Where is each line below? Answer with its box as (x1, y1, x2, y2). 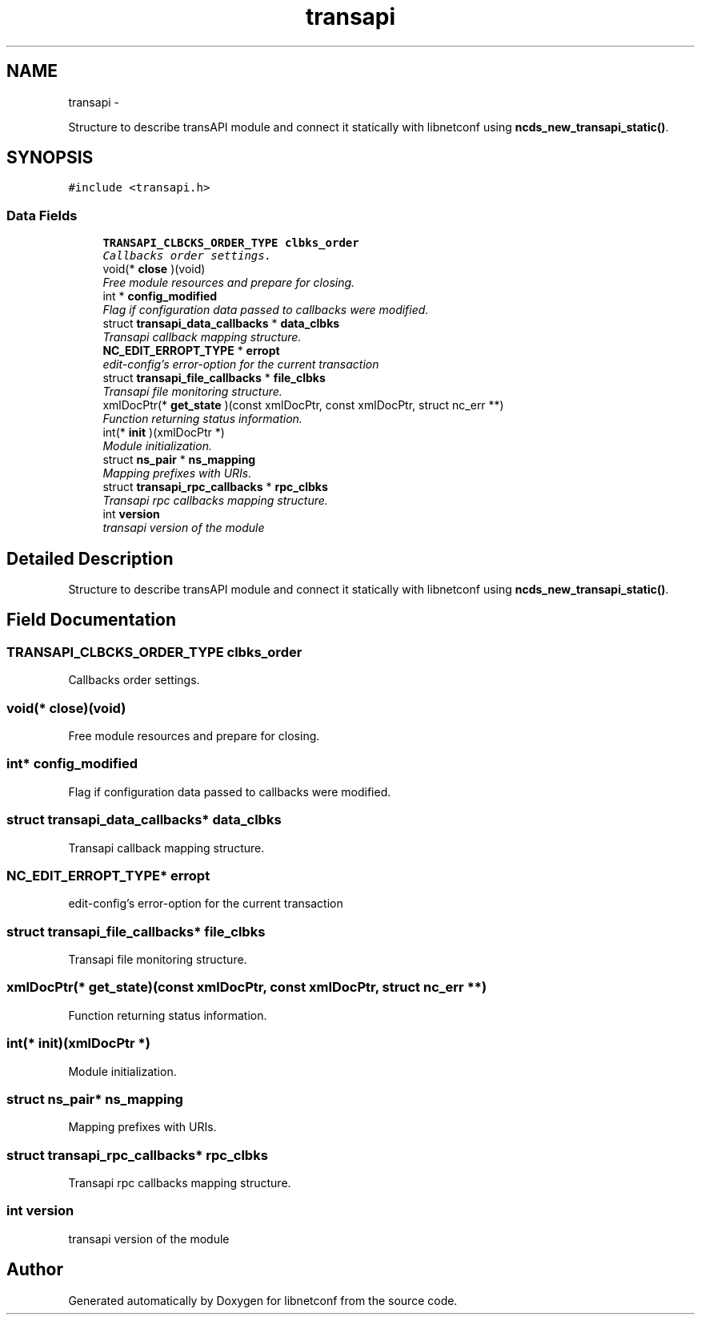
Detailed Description (6, 548, 174, 569)
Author (6, 1259, 63, 1280)
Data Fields (6, 207, 78, 224)
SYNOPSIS (6, 147, 94, 168)
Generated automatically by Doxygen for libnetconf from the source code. (68, 1293, 458, 1307)
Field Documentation (6, 610, 176, 630)
